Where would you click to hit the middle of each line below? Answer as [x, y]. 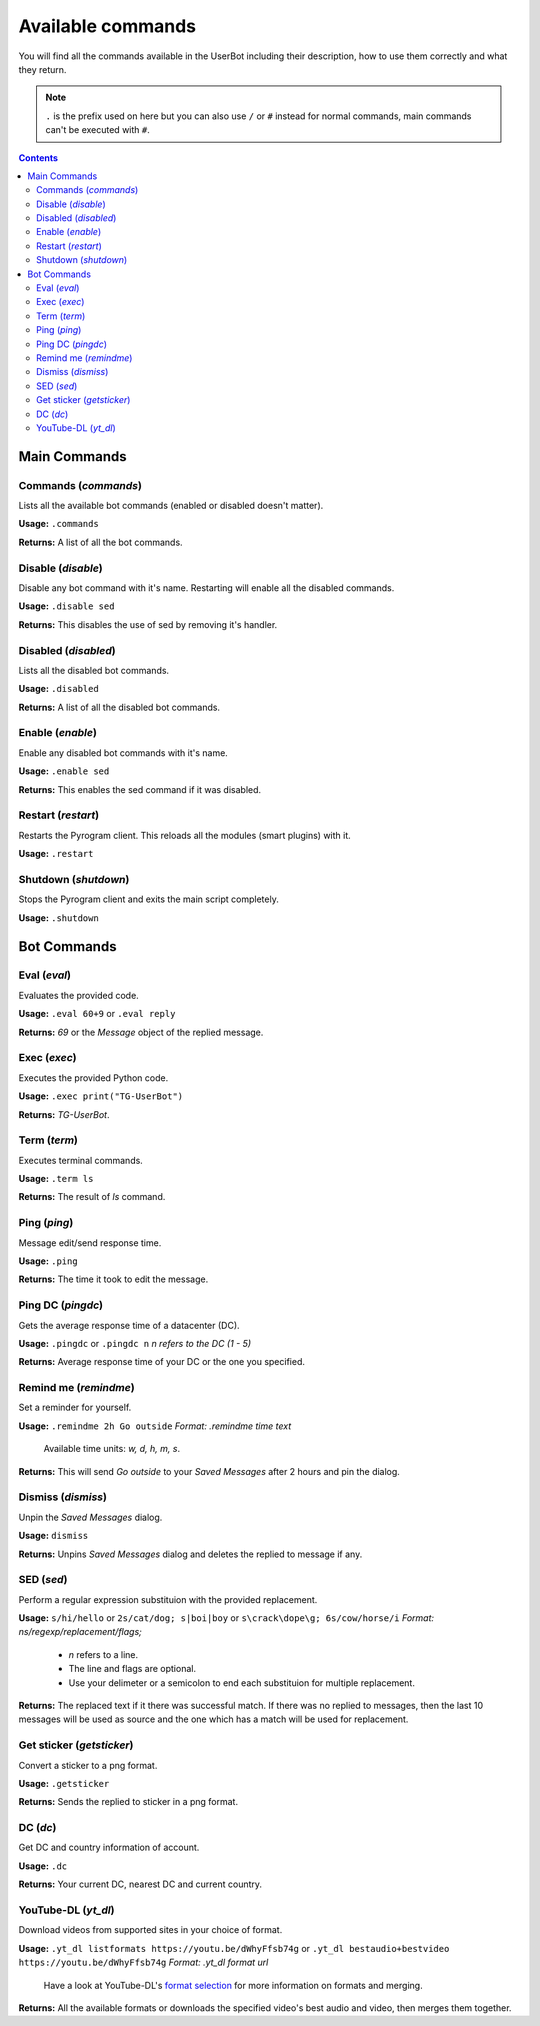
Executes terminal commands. [81, 1160]
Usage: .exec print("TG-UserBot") [101, 1096]
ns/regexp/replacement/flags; [80, 1632]
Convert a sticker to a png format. [88, 1765]
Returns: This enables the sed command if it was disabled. [140, 789]
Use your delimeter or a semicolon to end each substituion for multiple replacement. [241, 1682]
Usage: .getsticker [64, 1783]
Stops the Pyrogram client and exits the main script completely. [148, 899]
